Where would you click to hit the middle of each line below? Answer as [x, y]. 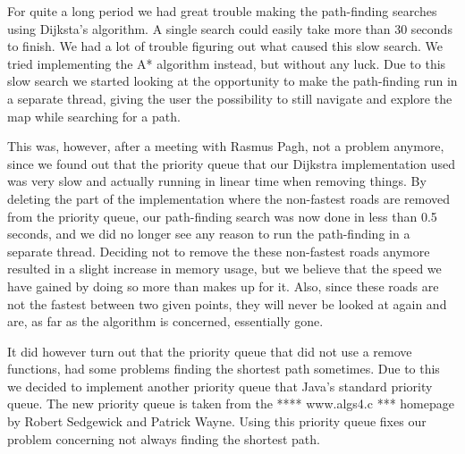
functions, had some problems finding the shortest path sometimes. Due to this [224, 369]
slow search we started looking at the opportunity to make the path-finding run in [232, 81]
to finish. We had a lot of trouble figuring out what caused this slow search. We [225, 46]
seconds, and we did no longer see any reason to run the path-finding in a [209, 234]
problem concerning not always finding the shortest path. [164, 438]
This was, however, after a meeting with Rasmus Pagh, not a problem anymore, [226, 146]
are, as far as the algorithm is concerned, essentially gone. [165, 321]
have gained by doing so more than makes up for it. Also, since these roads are [223, 286]
